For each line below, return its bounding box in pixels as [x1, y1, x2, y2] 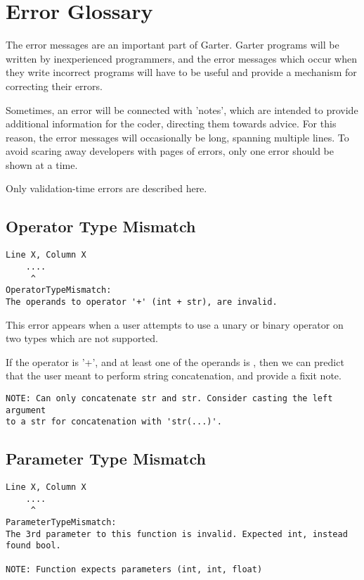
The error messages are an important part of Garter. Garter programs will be [6, 37, 339, 52]
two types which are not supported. [6, 331, 158, 346]
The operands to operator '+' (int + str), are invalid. [6, 296, 278, 307]
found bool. [6, 541, 61, 551]
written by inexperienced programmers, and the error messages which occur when [6, 51, 357, 65]
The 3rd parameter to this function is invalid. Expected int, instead [6, 529, 348, 539]
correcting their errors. [6, 78, 103, 93]
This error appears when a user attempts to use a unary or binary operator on [6, 317, 344, 332]
